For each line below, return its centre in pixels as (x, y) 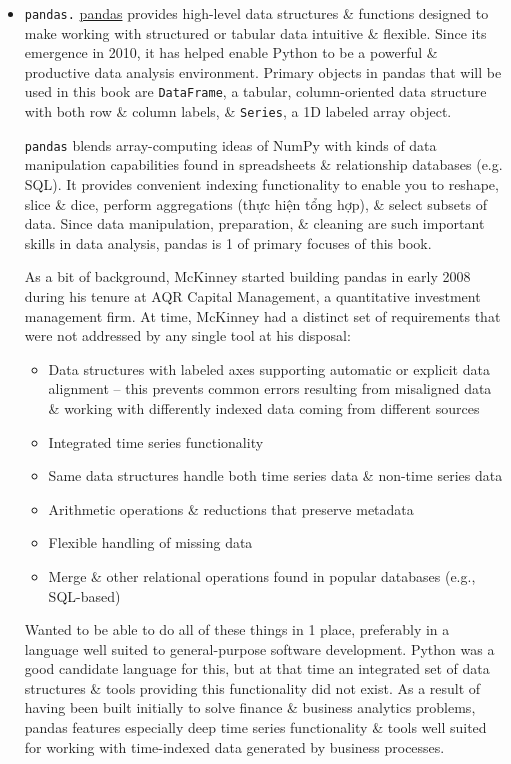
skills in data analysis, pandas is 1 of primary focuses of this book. (228, 242)
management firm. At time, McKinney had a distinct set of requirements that (262, 315)
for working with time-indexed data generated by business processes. (234, 746)
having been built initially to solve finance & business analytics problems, (250, 707)
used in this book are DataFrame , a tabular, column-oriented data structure (255, 91)
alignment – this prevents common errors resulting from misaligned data (270, 388)
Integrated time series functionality (156, 441)
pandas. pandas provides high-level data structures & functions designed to (256, 13)
